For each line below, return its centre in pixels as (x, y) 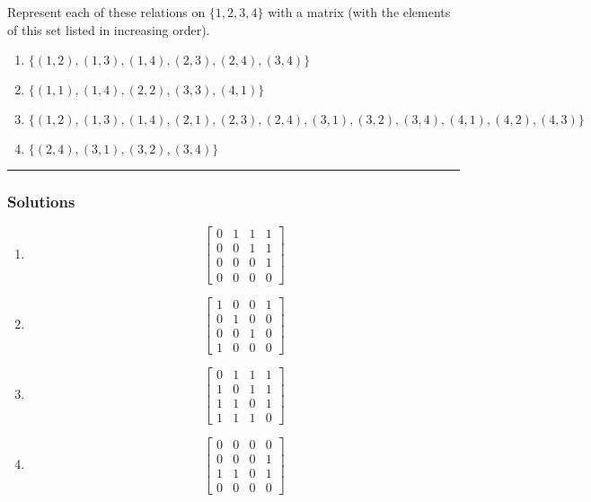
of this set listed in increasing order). (109, 29)
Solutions (41, 202)
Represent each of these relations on (106, 12)
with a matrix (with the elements (359, 12)
